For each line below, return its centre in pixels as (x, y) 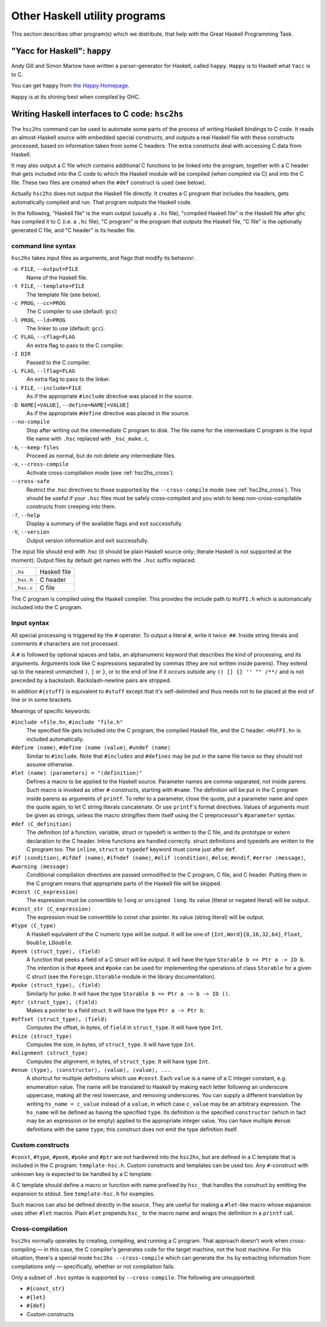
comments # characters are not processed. (65, 643)
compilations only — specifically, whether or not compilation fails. (93, 1266)
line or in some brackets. (42, 700)
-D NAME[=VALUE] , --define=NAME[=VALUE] (70, 405)
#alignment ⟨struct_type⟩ (50, 1053)
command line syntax (44, 246)
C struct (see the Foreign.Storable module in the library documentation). (121, 977)
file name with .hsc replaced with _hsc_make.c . (88, 439)
